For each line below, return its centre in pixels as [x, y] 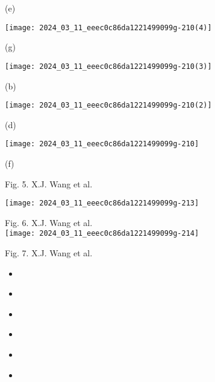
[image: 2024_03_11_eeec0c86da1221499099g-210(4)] [108, 28]
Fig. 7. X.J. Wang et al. [49, 253]
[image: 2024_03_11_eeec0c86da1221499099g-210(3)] [108, 66]
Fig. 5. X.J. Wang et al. [49, 183]
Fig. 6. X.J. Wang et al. [49, 222]
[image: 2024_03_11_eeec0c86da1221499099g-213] [102, 203]
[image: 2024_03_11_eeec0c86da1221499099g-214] [102, 234]
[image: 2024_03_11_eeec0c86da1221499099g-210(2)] [108, 105]
